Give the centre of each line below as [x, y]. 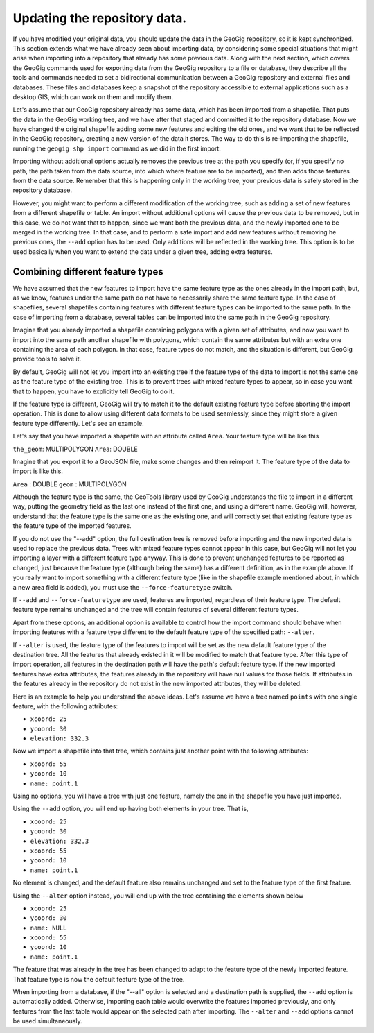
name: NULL [48, 928]
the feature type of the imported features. [72, 526]
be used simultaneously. [47, 1021]
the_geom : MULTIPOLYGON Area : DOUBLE [75, 449]
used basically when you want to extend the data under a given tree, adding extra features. [143, 251]
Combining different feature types [88, 272]
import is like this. [38, 471]
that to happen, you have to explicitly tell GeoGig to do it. [93, 391]
